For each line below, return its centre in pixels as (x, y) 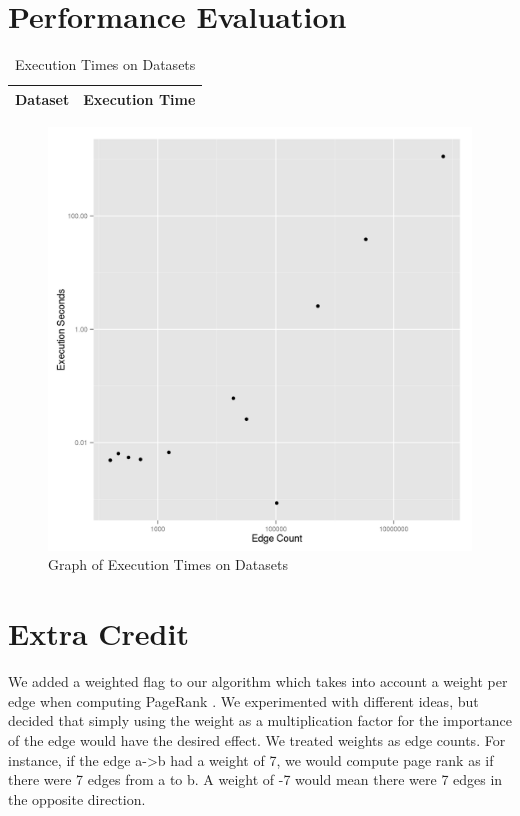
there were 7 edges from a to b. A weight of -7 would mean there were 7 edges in (255, 779)
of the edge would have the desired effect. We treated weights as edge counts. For (257, 739)
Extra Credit (98, 633)
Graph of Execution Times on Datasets (168, 564)
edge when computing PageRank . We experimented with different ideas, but (243, 700)
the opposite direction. (77, 798)
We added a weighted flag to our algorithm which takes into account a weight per (258, 681)
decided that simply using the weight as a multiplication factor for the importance (260, 720)
